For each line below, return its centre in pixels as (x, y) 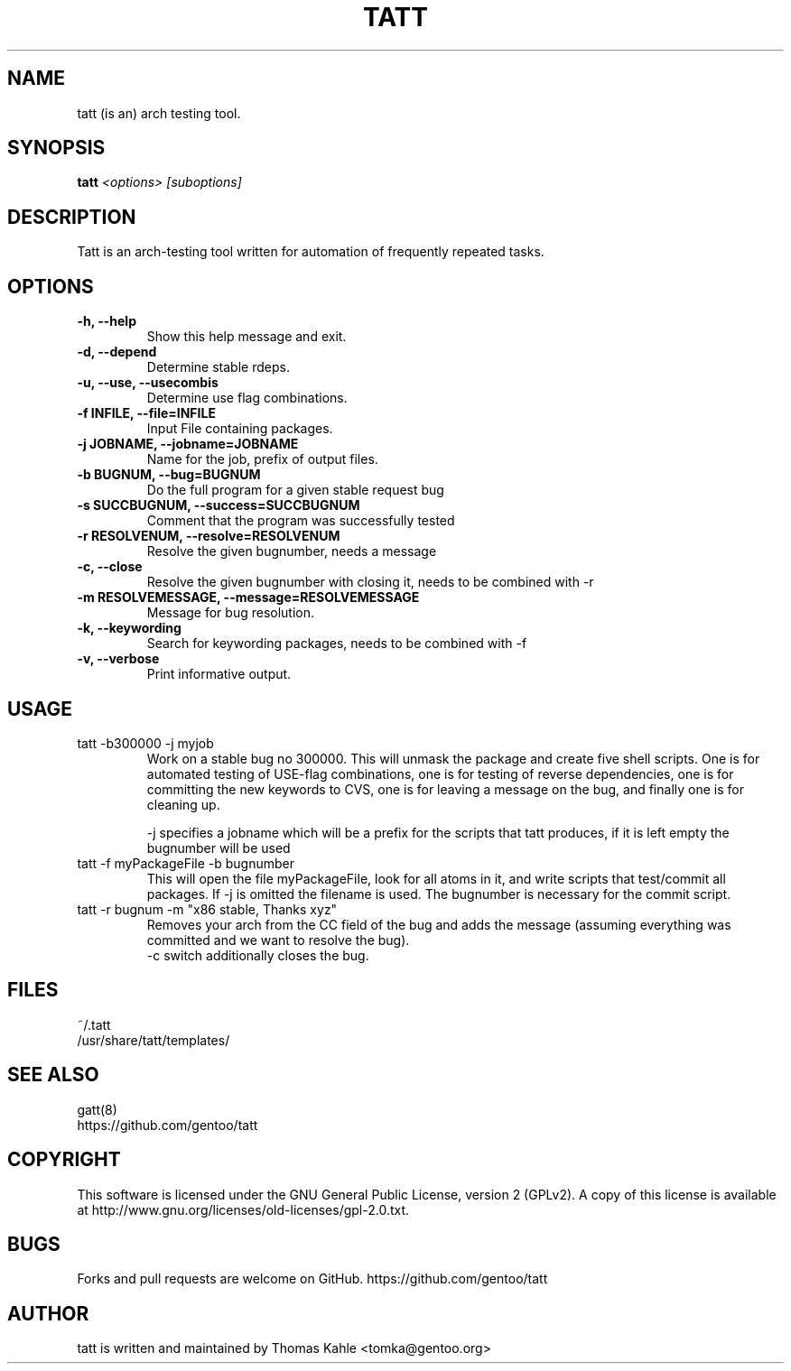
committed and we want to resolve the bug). (278, 940)
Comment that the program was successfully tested (301, 521)
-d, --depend (117, 352)
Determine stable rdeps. (218, 367)
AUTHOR (48, 1313)
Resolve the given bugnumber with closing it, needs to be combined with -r (370, 582)
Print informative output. (219, 674)
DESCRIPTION (72, 217)
